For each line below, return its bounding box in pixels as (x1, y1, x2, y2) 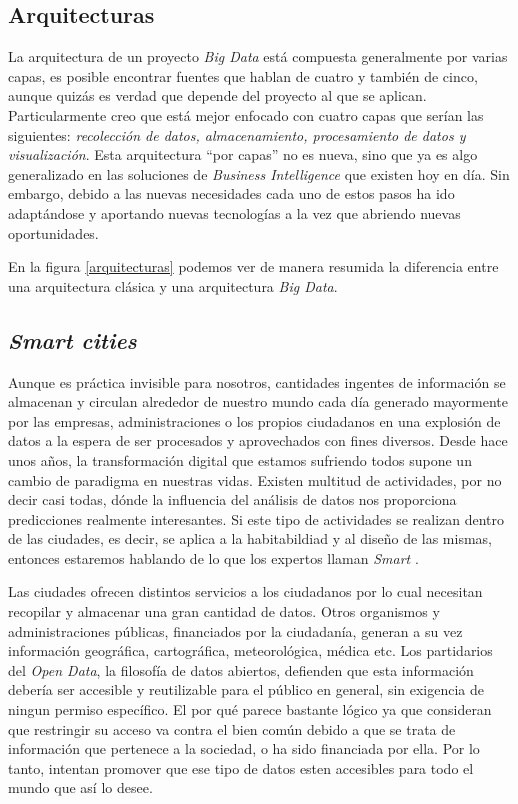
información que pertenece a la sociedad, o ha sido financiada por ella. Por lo (8, 738, 480, 759)
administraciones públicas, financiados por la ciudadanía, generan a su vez (8, 620, 463, 641)
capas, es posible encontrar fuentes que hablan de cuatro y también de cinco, (8, 65, 478, 86)
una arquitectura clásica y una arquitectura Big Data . (8, 275, 338, 296)
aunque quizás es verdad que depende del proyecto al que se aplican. (8, 85, 427, 106)
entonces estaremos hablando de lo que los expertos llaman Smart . (8, 547, 419, 568)
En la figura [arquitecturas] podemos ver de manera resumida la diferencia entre (8, 256, 499, 277)
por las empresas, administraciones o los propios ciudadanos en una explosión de (8, 410, 501, 431)
